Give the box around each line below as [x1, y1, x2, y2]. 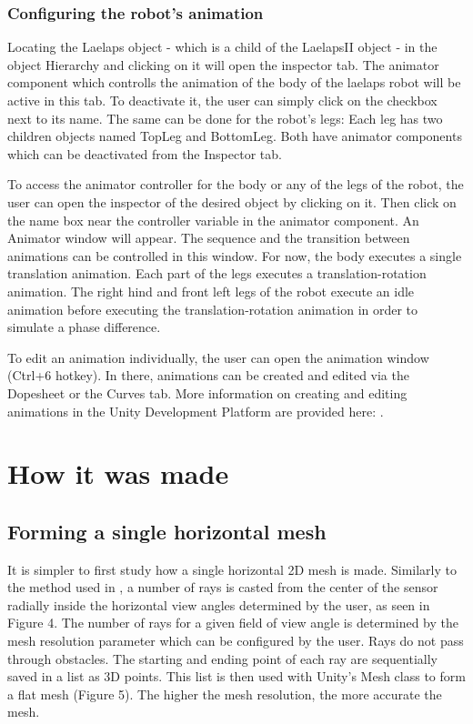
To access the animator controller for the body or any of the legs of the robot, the [7, 175, 464, 194]
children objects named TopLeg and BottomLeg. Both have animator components [7, 126, 462, 146]
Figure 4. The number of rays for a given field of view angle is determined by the [7, 613, 458, 632]
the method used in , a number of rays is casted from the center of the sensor [7, 578, 438, 597]
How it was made [7, 455, 229, 492]
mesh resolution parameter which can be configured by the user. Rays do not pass [7, 631, 464, 650]
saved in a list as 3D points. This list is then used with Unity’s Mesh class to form [7, 667, 466, 686]
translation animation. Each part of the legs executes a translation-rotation [7, 264, 427, 283]
